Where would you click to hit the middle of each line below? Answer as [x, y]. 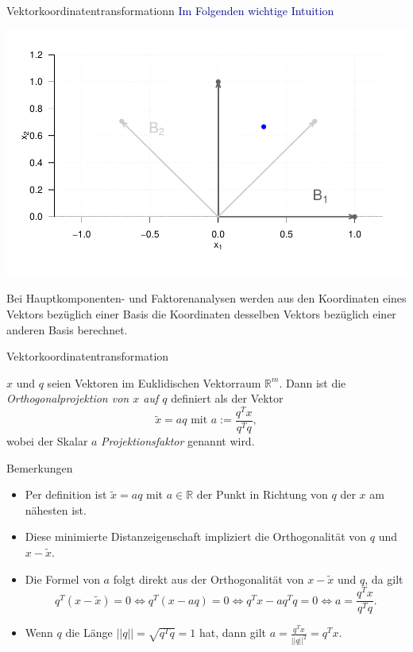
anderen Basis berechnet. [67, 329]
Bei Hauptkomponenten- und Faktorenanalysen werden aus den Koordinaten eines [206, 298]
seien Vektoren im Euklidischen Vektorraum [154, 382]
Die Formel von [62, 579]
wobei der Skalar [47, 441]
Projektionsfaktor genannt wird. [178, 441]
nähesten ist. [56, 509]
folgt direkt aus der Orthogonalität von [208, 579]
